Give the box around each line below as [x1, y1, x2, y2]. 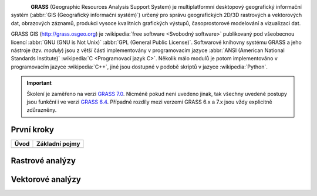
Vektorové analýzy [11, 174, 82, 184]
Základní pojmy [36, 140, 80, 148]
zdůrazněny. [26, 106, 57, 114]
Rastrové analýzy [11, 156, 76, 166]
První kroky [11, 125, 54, 135]
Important [26, 80, 52, 87]
